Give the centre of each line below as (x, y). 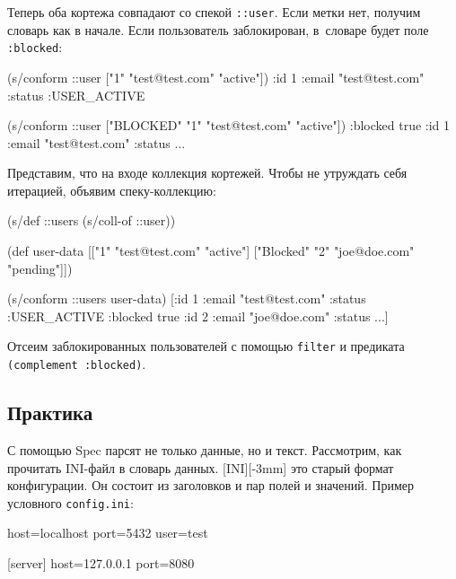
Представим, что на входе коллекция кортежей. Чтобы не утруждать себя (207, 173)
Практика (50, 412)
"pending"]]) (40, 268)
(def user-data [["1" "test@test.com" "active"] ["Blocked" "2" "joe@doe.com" (211, 251)
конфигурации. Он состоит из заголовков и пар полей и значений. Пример (210, 485)
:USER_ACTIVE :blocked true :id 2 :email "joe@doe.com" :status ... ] (198, 316)
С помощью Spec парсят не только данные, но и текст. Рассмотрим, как (205, 449)
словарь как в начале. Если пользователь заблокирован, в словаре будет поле (218, 29)
